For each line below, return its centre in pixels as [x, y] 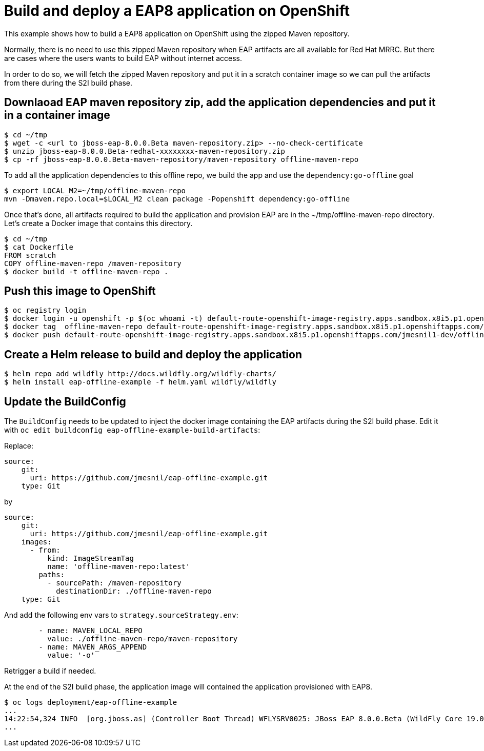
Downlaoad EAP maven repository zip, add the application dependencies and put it [220, 103]
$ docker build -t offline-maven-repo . [86, 271]
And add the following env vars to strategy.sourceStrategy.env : [121, 615]
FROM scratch [30, 255]
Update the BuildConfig [65, 401]
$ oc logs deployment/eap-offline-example [91, 703]
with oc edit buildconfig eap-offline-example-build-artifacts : [132, 430]
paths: [52, 575]
